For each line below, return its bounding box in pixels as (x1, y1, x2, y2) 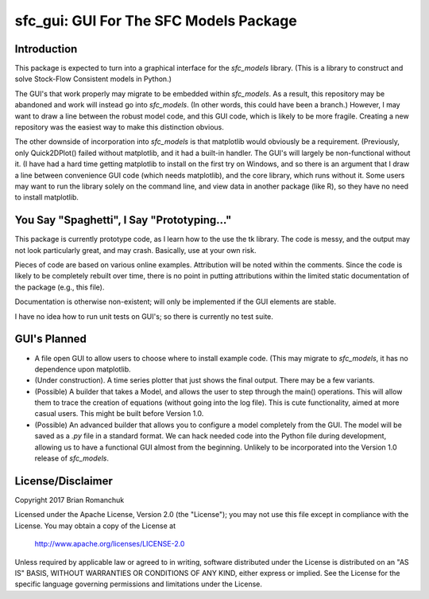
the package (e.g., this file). (14, 282, 105, 292)
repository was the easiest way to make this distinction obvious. (14, 123, 224, 132)
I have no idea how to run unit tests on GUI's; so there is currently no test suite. (14, 311, 274, 321)
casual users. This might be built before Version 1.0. (34, 409, 204, 418)
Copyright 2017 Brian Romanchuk (14, 495, 125, 504)
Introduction (14, 42, 78, 56)
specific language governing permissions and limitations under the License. (14, 579, 262, 589)
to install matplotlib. (14, 193, 79, 202)
